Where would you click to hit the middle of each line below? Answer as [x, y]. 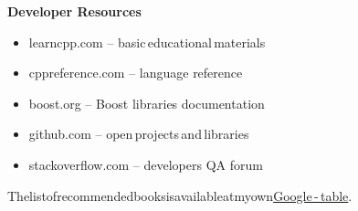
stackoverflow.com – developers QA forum [146, 164]
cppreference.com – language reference [136, 73]
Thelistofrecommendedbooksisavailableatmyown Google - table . [180, 195]
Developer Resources [74, 11]
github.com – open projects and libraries [139, 134]
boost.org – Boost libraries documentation [147, 103]
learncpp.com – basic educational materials [147, 42]
